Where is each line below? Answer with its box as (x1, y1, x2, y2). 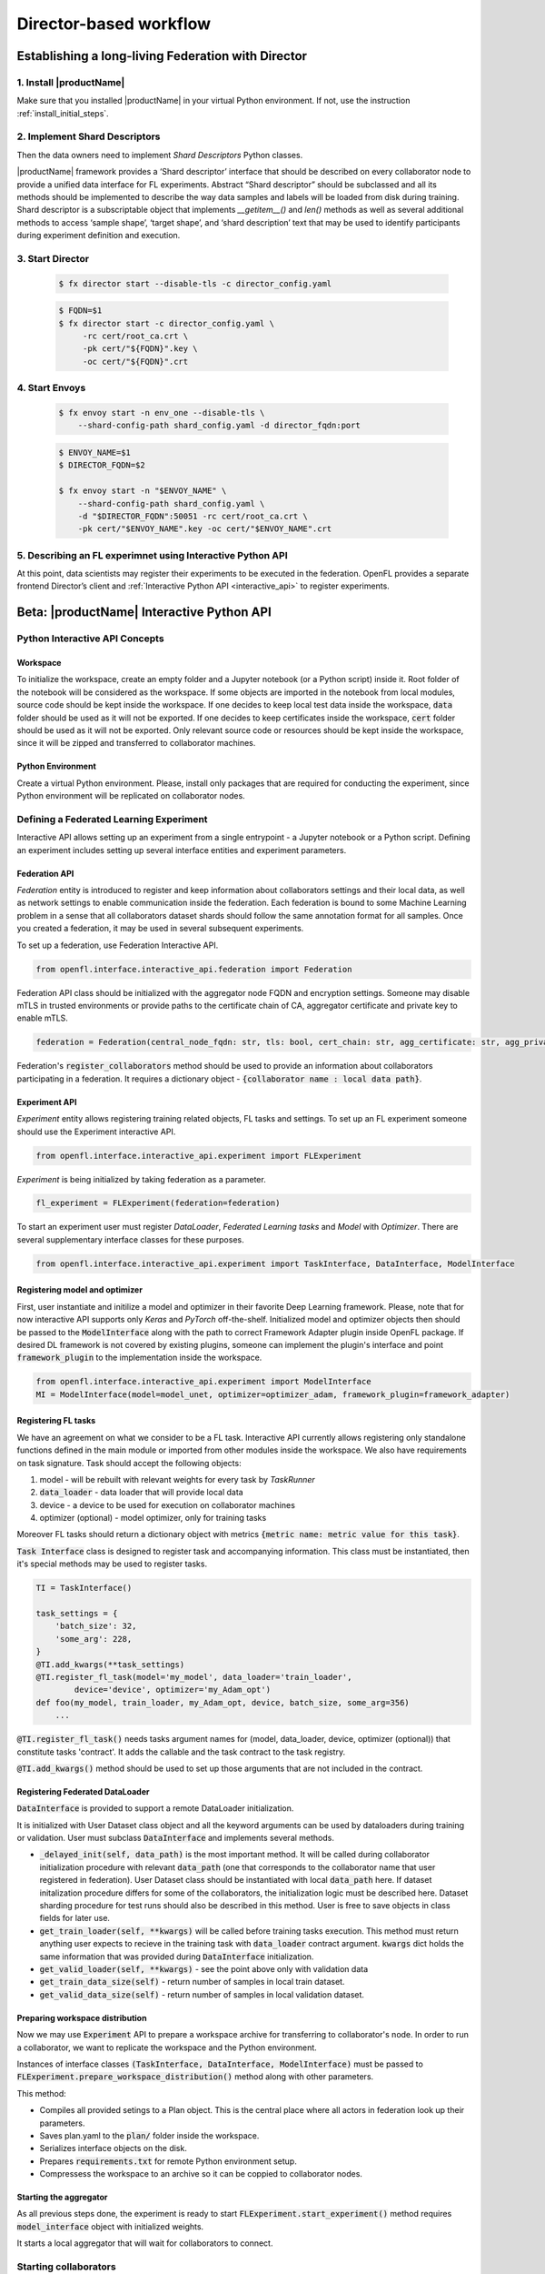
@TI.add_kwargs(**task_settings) (35, 1659, 185, 1669)
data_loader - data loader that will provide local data (39, 1487, 244, 1498)
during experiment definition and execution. (16, 230, 181, 241)
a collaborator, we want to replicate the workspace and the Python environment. (16, 2042, 317, 2053)
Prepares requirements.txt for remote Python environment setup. (39, 2156, 297, 2167)
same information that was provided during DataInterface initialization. (39, 1951, 314, 1962)
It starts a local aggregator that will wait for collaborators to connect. (16, 2238, 273, 2249)
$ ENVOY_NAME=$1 (58, 447, 132, 458)
